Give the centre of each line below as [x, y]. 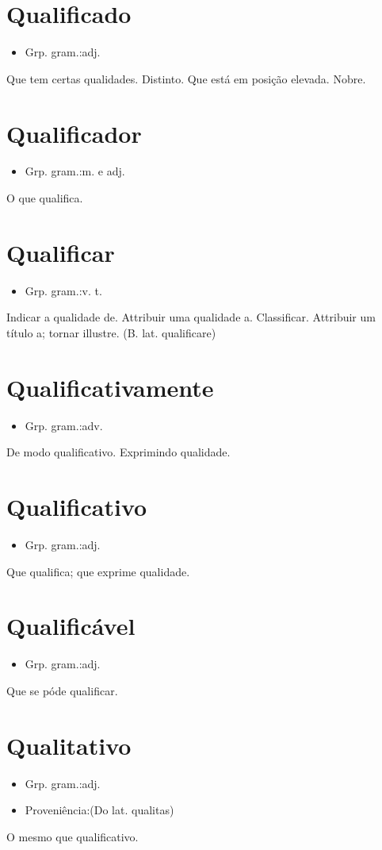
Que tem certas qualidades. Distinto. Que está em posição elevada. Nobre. [186, 78]
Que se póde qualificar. [62, 690]
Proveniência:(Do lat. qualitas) [99, 810]
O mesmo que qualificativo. [73, 836]
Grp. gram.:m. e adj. [75, 171]
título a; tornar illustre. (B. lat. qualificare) [111, 332]
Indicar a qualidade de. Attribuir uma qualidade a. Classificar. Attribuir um [191, 317]
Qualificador [74, 133]
